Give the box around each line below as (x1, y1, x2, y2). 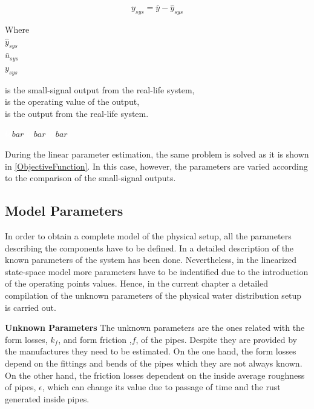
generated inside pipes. (5, 392, 90, 405)
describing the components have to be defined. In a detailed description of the (5, 241, 294, 254)
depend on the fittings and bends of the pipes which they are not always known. (5, 356, 303, 369)
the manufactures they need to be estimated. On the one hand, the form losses (5, 345, 296, 357)
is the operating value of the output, (5, 95, 140, 108)
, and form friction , (58, 333, 132, 345)
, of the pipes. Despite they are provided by (136, 333, 297, 345)
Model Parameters (5, 201, 123, 220)
